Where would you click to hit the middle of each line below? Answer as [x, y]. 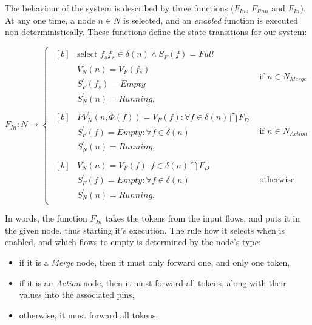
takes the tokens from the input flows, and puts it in [202, 218]
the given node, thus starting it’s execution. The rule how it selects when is [145, 230]
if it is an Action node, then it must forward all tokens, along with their [153, 282]
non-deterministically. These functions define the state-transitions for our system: [156, 32]
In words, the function [46, 218]
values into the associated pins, [77, 294]
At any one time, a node [50, 20]
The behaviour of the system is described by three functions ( [120, 8]
